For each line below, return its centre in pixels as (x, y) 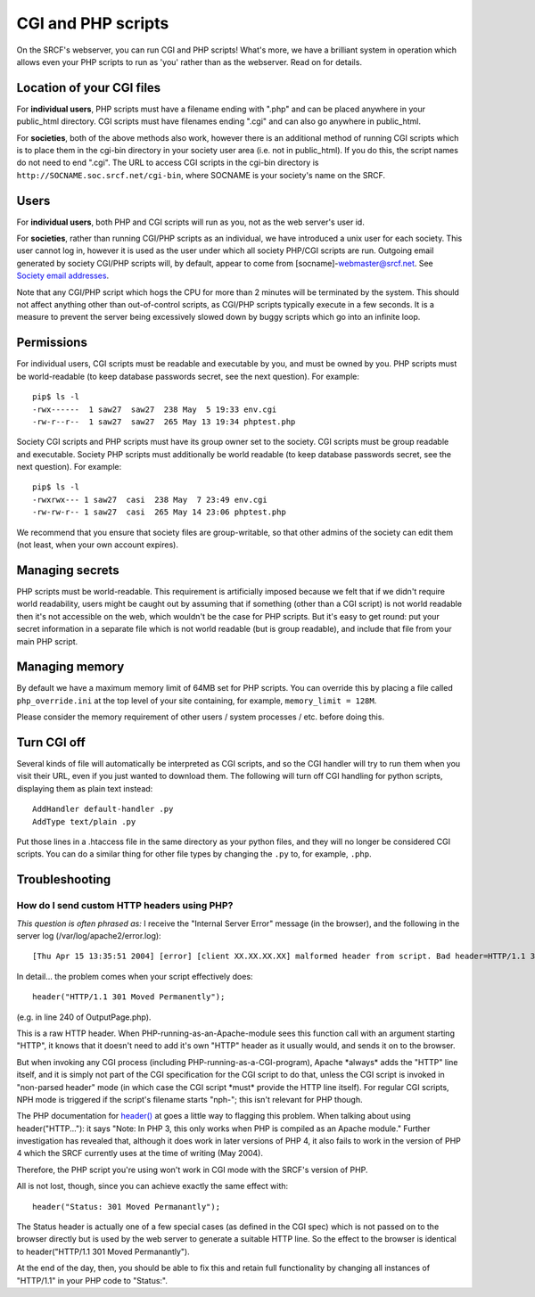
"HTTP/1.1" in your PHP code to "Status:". (92, 1280)
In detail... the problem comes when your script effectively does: (135, 976)
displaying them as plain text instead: (85, 788)
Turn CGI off (51, 743)
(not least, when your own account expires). (97, 545)
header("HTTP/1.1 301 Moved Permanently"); (129, 997)
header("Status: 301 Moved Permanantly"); (127, 1207)
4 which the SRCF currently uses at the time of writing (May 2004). (140, 1153)
